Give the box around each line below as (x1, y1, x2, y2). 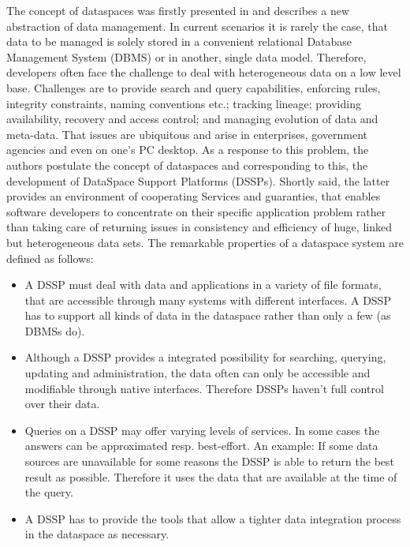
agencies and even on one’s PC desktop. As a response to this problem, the (6, 141, 369, 158)
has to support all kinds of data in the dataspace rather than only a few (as (24, 307, 391, 324)
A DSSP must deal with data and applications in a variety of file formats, (24, 276, 382, 293)
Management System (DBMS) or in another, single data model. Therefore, (6, 48, 367, 65)
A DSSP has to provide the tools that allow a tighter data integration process (24, 510, 401, 526)
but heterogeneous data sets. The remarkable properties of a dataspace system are (6, 234, 404, 250)
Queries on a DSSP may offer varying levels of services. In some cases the (24, 421, 380, 438)
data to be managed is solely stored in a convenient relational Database (6, 33, 352, 50)
